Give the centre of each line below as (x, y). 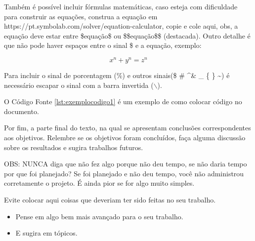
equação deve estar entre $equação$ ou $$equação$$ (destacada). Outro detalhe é (127, 35)
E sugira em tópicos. (46, 233)
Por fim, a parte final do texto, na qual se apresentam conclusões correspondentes (127, 128)
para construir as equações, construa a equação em (81, 16)
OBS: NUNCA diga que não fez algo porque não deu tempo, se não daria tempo (126, 164)
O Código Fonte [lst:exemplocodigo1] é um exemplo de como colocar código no (123, 101)
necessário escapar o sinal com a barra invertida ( (79, 85)
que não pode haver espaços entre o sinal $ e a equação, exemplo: (103, 45)
